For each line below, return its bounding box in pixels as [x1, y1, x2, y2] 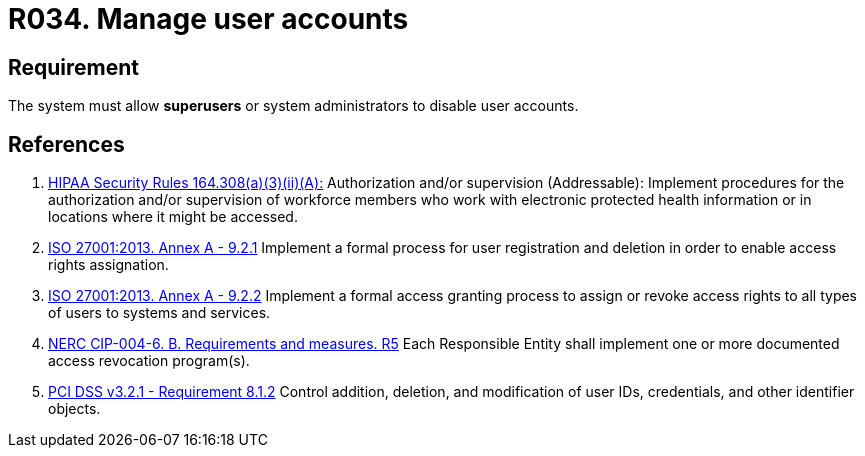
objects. [48, 400, 101, 418]
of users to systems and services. [48, 304, 271, 322]
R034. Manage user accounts [8, 2, 409, 36]
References [8, 131, 125, 157]
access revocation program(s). [48, 352, 250, 370]
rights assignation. [48, 256, 169, 274]
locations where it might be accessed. [48, 208, 298, 226]
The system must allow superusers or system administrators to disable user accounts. [8, 97, 579, 115]
